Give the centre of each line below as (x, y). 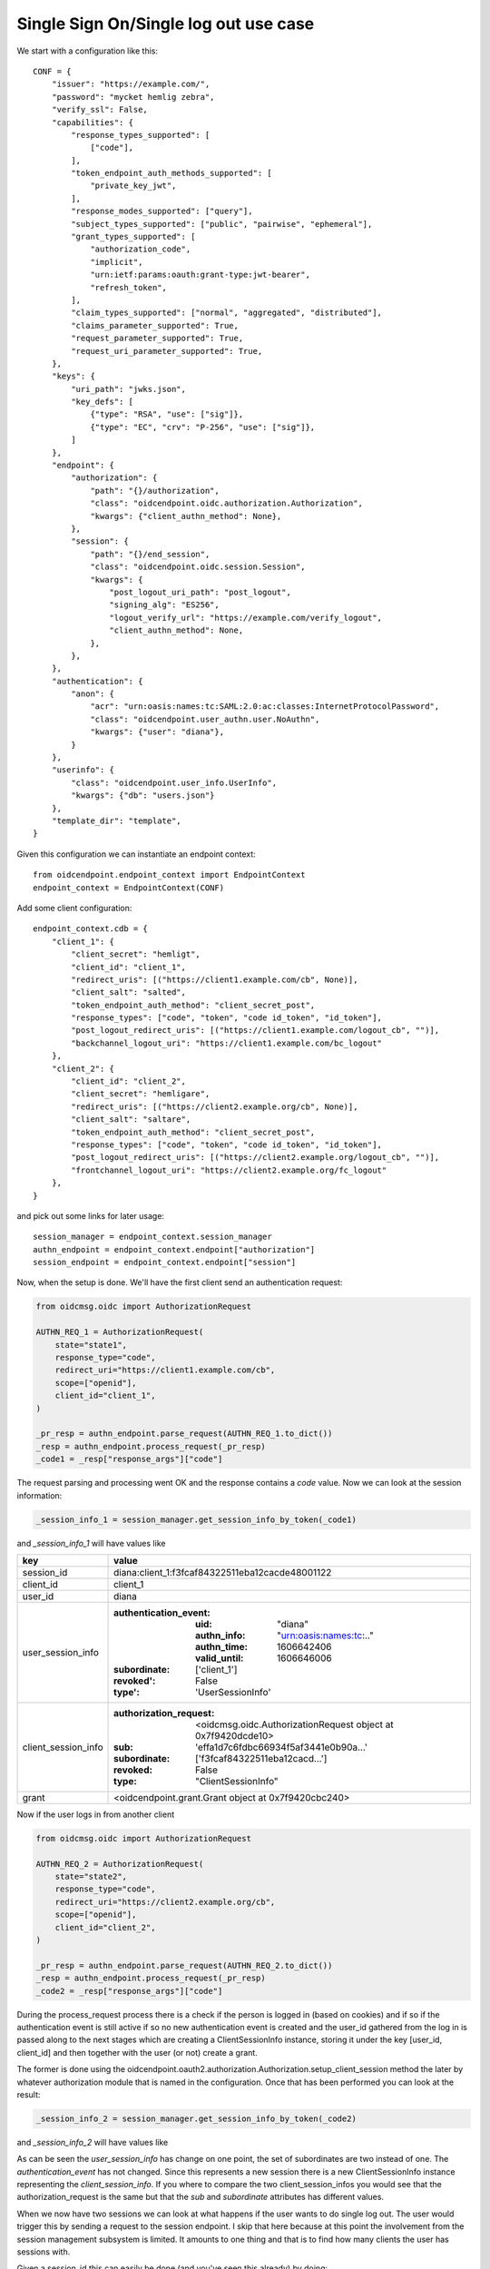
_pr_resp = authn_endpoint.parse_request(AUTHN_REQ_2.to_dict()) (184, 1965)
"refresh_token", (129, 287)
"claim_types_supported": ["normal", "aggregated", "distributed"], (227, 313)
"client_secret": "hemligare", (141, 1094)
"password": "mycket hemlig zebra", (133, 97)
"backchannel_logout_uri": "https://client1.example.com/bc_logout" (227, 1043)
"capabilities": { (93, 122)
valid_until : (220, 1658)
